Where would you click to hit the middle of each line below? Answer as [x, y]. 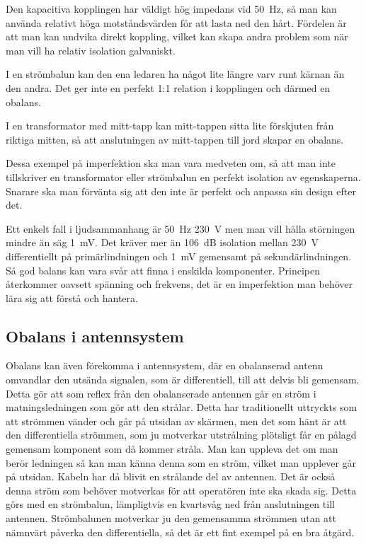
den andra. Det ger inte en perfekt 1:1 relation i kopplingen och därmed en [168, 87]
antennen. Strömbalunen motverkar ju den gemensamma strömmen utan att [171, 518]
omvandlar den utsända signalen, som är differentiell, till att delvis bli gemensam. [183, 380]
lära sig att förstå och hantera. [72, 297]
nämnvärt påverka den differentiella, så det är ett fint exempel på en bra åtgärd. [180, 532]
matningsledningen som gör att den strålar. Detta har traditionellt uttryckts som [182, 407]
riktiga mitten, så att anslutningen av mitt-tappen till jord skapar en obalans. [175, 139]
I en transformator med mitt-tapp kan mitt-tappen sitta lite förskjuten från [170, 126]
